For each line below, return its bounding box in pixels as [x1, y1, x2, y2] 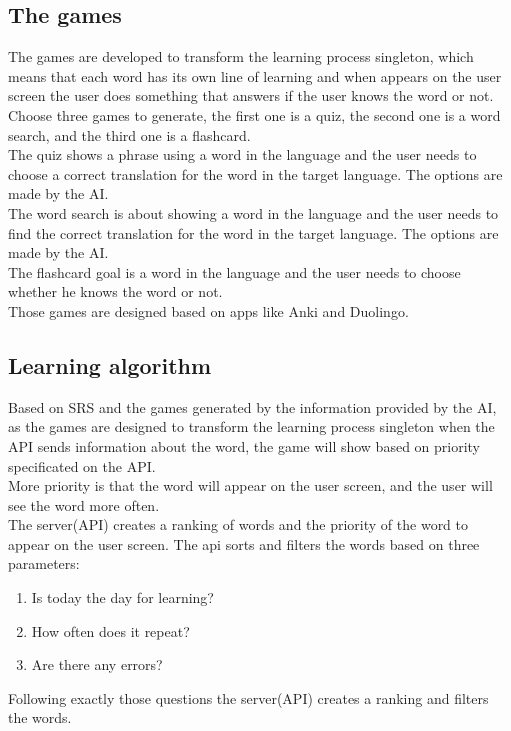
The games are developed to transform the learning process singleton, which [8, 46, 474, 67]
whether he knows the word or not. [8, 281, 223, 302]
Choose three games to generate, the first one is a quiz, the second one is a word [8, 104, 501, 125]
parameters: [8, 553, 80, 574]
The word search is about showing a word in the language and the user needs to [8, 202, 499, 223]
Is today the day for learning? [31, 587, 214, 608]
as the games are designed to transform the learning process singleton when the [8, 416, 495, 437]
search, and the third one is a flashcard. [8, 124, 251, 145]
